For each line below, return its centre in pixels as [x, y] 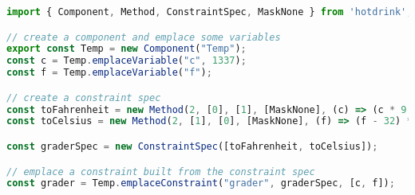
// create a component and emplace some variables [144, 37]
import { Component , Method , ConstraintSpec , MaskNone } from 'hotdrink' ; [209, 12]
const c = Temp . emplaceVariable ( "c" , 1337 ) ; [126, 61]
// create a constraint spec [84, 97]
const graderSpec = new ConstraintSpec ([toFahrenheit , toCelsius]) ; [192, 146]
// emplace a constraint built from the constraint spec [161, 172]
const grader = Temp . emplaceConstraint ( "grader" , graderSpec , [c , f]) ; [201, 183]
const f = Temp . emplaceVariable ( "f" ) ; [109, 73]
